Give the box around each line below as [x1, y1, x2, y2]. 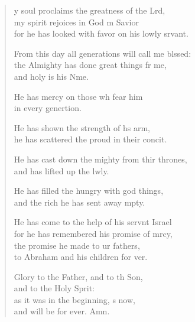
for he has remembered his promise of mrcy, [14, 227, 173, 239]
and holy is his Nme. [14, 70, 89, 82]
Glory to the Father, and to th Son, [14, 270, 143, 282]
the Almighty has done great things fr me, [14, 58, 167, 71]
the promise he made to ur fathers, [14, 239, 140, 251]
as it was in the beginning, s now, [14, 293, 135, 305]
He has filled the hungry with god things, [14, 184, 164, 197]
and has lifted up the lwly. [14, 164, 109, 177]
